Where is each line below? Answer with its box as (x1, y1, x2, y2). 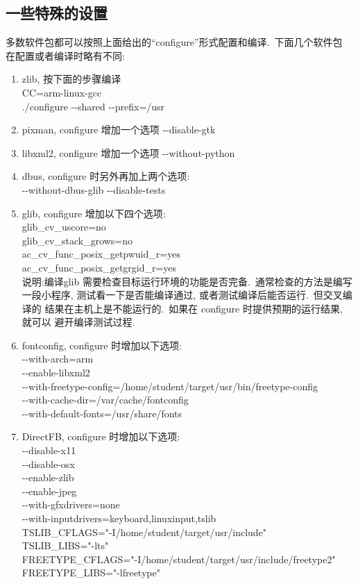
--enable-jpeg (22, 483, 77, 498)
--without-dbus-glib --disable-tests (22, 182, 166, 197)
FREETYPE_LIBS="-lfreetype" (22, 565, 160, 580)
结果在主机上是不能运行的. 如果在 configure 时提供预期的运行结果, (44, 301, 343, 315)
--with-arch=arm (22, 351, 94, 366)
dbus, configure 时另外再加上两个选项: (22, 169, 190, 183)
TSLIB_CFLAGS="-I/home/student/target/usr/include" (22, 524, 267, 539)
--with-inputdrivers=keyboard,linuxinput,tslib (22, 511, 216, 526)
